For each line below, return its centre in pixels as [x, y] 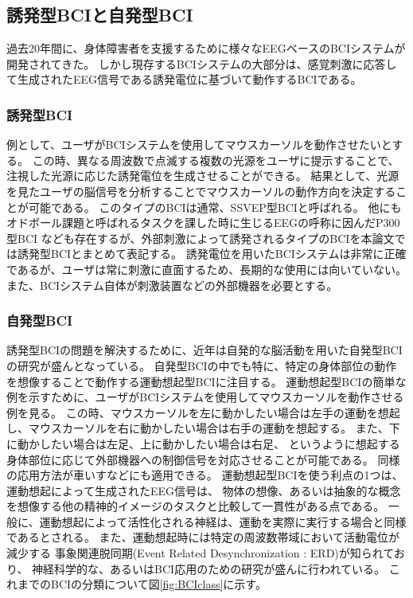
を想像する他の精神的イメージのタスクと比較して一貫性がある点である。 [196, 506]
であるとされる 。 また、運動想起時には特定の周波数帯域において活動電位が [203, 537]
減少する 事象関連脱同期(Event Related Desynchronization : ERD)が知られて [200, 553]
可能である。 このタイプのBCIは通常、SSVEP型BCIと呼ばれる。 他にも [215, 207]
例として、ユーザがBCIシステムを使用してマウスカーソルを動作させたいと [199, 145]
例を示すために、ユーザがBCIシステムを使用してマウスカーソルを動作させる [205, 397]
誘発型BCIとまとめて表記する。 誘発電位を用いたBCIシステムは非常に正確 [212, 254]
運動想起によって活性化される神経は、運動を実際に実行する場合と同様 [223, 521]
